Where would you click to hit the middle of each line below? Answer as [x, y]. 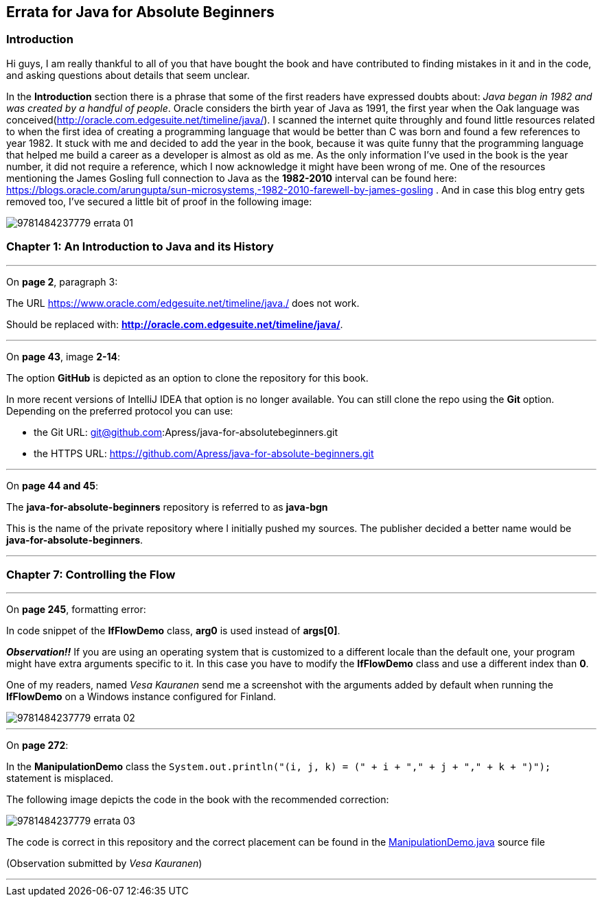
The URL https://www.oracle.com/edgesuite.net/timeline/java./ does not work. [183, 303]
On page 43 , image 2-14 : [63, 356]
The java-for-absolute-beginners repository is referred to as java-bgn [167, 507]
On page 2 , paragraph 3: [62, 281]
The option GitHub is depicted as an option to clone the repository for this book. [187, 378]
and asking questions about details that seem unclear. [128, 75]
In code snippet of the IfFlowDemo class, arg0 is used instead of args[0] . [173, 631]
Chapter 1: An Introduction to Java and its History [140, 247]
